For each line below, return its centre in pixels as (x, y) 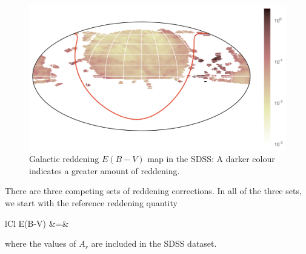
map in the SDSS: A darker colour (211, 159)
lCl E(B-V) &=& (37, 223)
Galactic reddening (64, 159)
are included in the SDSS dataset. (154, 243)
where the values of (41, 243)
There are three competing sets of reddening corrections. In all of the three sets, (153, 191)
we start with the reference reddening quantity (91, 202)
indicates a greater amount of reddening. (105, 170)
